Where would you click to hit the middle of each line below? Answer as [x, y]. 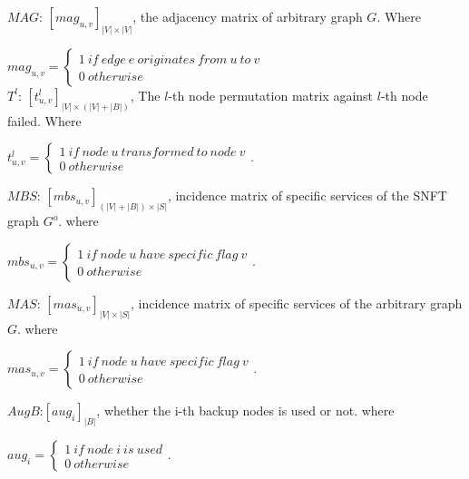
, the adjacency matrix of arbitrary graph [248, 16]
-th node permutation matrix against [271, 95]
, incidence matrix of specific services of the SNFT [307, 196]
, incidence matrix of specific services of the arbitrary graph [297, 303]
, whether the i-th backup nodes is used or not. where [245, 411]
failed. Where [44, 120]
